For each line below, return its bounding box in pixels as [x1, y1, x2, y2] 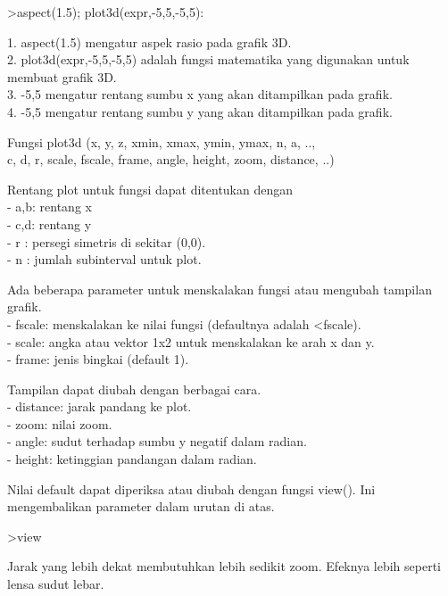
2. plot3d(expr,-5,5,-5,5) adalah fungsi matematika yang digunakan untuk [7, 50, 410, 69]
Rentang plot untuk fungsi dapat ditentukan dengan [7, 179, 294, 198]
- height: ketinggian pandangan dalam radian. [7, 450, 257, 468]
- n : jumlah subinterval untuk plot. [7, 250, 202, 269]
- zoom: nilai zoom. [7, 414, 112, 433]
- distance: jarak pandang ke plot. [7, 397, 192, 416]
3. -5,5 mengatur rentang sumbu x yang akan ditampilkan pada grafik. [7, 85, 393, 103]
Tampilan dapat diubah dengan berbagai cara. [7, 379, 261, 398]
